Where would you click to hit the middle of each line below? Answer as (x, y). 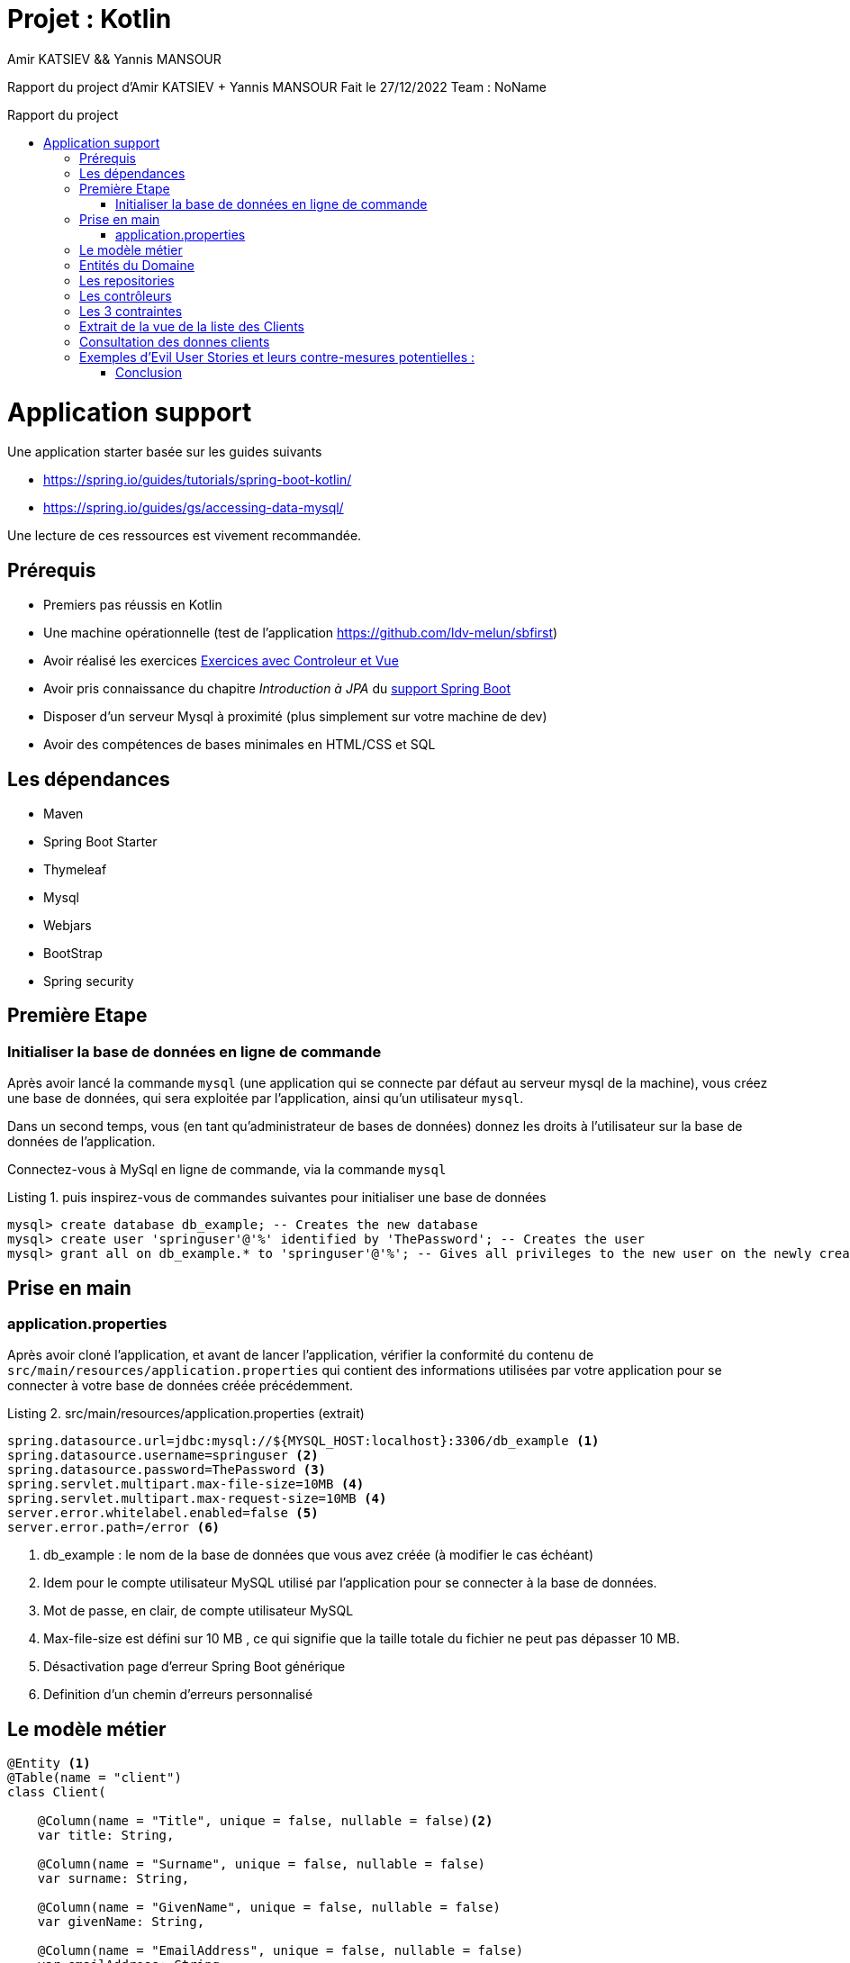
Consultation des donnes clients (175, 341)
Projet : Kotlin (90, 19)
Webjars (68, 925)
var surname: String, (113, 1879)
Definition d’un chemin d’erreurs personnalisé (178, 1695)
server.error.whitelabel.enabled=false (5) (163, 1513)
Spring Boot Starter (100, 841)
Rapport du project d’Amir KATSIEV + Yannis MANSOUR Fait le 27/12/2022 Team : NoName (277, 86)
